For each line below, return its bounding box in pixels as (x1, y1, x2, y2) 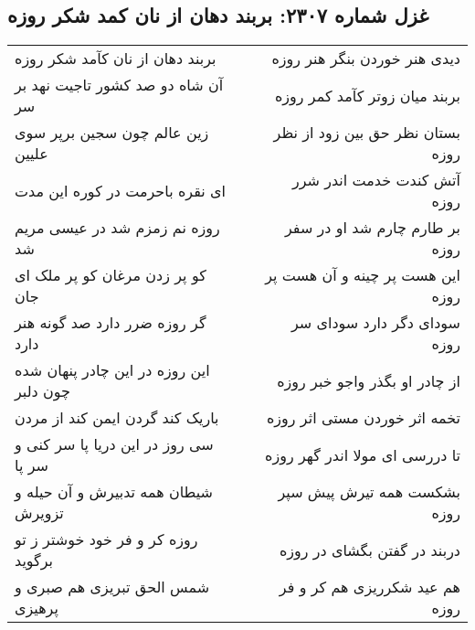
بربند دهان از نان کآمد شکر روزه (15, 48, 216, 69)
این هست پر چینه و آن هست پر (265, 264, 460, 286)
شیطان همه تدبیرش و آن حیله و (15, 481, 213, 503)
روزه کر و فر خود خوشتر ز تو (15, 529, 198, 550)
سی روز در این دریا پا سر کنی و (15, 433, 214, 455)
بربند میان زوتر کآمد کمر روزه (274, 84, 460, 106)
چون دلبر (15, 380, 70, 402)
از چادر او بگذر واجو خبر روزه (277, 369, 460, 391)
